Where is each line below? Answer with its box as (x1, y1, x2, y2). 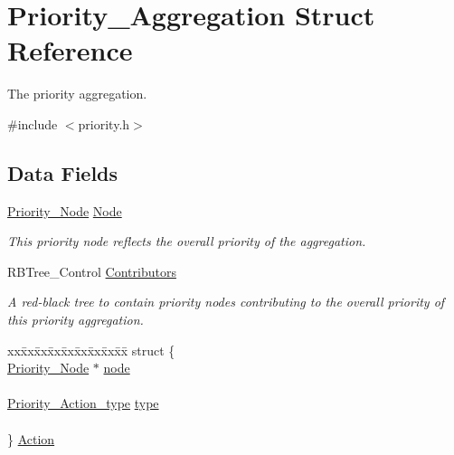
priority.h (78, 114, 130, 133)
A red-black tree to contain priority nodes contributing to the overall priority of (7, 292, 445, 311)
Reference (7, 32, 133, 69)
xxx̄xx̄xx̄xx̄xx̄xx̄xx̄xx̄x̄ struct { (7, 340, 175, 359)
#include (7, 114, 58, 133)
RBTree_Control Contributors (7, 261, 176, 280)
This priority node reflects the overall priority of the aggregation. (7, 232, 366, 251)
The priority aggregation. (7, 84, 147, 103)
